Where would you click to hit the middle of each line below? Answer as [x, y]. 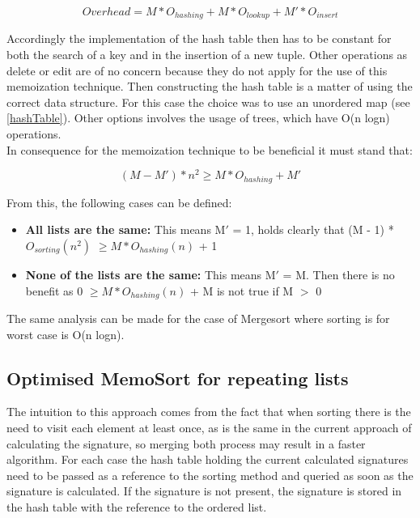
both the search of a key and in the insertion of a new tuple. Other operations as [207, 55]
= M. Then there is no [339, 274]
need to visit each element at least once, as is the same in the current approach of [209, 427]
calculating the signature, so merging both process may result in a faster [186, 443]
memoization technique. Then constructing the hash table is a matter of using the [210, 86]
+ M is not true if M [242, 290]
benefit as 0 [54, 290]
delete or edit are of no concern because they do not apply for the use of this [197, 70]
